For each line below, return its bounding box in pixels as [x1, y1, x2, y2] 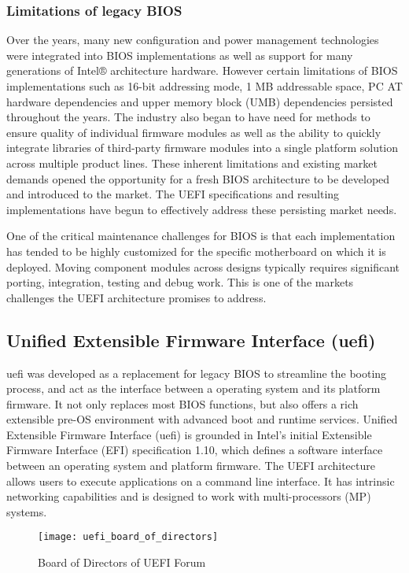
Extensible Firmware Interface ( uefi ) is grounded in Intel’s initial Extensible [6, 426, 372, 442]
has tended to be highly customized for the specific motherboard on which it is [6, 242, 386, 259]
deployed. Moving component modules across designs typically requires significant [6, 258, 400, 275]
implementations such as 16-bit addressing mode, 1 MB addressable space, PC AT [6, 78, 403, 94]
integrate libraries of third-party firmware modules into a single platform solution [6, 139, 399, 156]
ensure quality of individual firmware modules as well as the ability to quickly [6, 124, 381, 140]
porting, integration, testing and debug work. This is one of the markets [6, 274, 354, 290]
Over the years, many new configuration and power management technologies [6, 31, 379, 48]
